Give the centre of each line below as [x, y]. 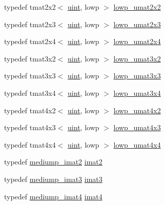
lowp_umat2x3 [137, 24]
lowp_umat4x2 [137, 110]
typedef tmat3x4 [30, 93]
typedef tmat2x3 [30, 24]
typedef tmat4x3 [30, 127]
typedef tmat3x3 [30, 76]
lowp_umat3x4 [137, 93]
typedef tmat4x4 [30, 144]
